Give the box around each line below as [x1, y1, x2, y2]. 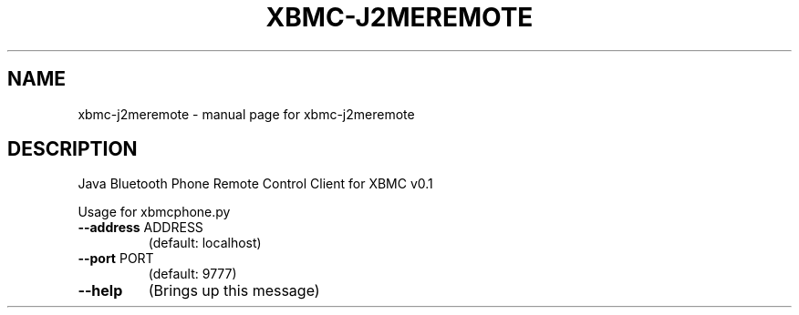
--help [78, 281, 123, 300]
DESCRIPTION [7, 137, 138, 161]
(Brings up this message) [148, 281, 320, 300]
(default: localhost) [148, 235, 262, 251]
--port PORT [78, 250, 154, 267]
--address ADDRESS [78, 219, 203, 236]
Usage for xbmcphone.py [78, 204, 231, 220]
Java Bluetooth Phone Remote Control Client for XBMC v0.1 [78, 176, 433, 192]
